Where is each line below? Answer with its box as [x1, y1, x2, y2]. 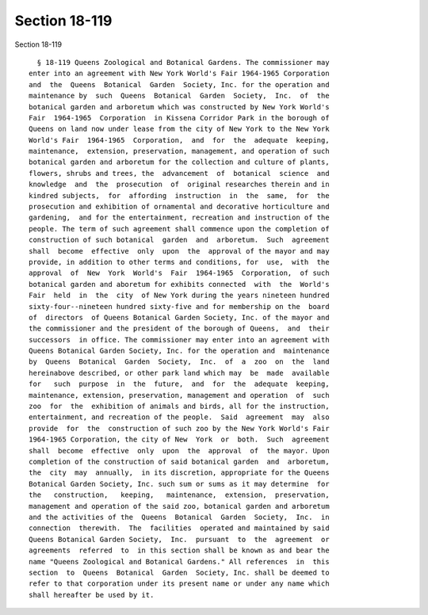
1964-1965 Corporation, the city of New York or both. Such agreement [29, 435, 330, 444]
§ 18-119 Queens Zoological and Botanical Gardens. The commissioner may [36, 58, 330, 67]
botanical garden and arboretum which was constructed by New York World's [29, 102, 330, 111]
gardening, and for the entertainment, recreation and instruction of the [29, 213, 330, 222]
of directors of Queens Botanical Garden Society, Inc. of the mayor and [29, 313, 330, 322]
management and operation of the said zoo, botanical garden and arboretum [29, 502, 330, 510]
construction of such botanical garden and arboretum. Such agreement [29, 235, 330, 245]
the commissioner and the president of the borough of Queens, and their [29, 324, 330, 333]
